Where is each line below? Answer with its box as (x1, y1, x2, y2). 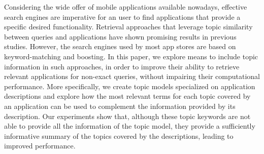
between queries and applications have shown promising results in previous (4, 31, 237, 42)
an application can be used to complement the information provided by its (4, 100, 236, 111)
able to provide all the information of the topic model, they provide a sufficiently (4, 121, 255, 131)
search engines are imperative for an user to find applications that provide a (4, 11, 241, 22)
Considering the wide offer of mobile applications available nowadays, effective (4, 2, 247, 12)
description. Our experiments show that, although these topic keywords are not (4, 110, 251, 121)
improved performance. (4, 140, 76, 151)
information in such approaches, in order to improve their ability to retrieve (4, 61, 240, 71)
